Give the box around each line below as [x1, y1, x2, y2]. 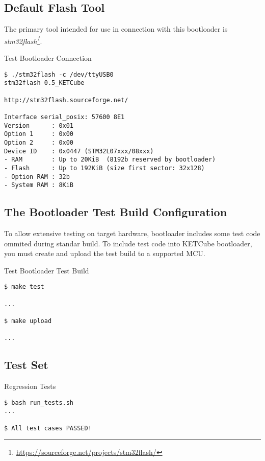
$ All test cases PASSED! [4, 424, 92, 432]
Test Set [4, 357, 48, 373]
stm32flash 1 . [4, 34, 42, 46]
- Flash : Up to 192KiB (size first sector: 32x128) [4, 164, 205, 172]
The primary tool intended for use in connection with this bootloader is [4, 24, 228, 34]
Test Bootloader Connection [4, 53, 92, 63]
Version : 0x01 [4, 122, 74, 129]
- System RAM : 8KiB [4, 181, 74, 189]
